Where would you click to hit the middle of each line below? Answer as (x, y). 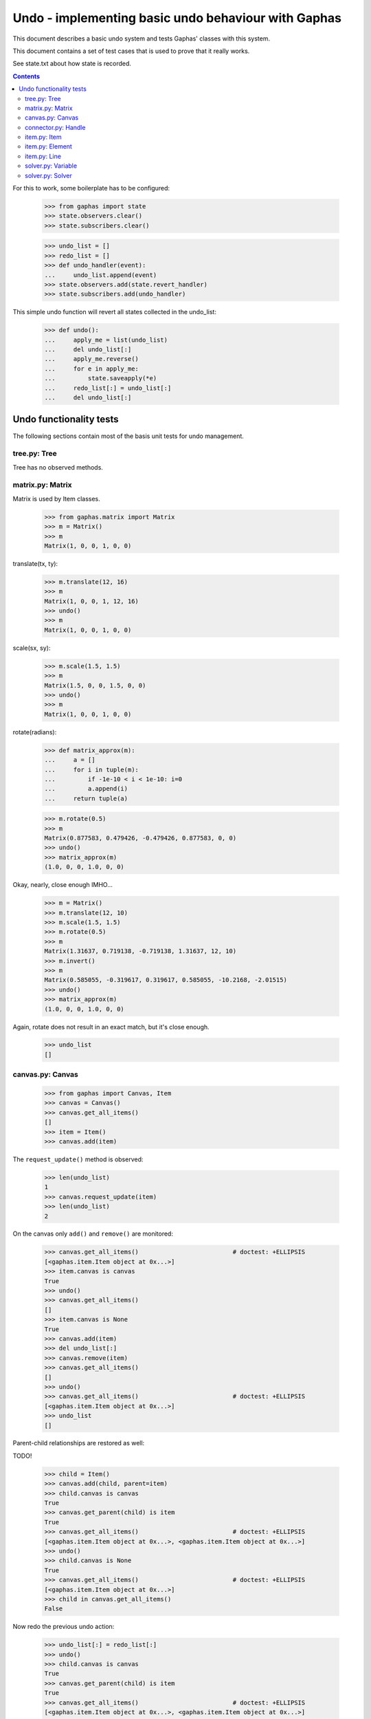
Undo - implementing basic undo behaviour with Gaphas (177, 18)
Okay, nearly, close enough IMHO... (63, 885)
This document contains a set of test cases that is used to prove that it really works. (131, 51)
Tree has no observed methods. (58, 467)
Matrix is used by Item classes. (57, 499)
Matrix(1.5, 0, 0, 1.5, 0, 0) (95, 685)
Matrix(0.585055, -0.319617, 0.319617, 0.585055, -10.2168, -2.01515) (166, 980)
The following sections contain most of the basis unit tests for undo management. (128, 436)
